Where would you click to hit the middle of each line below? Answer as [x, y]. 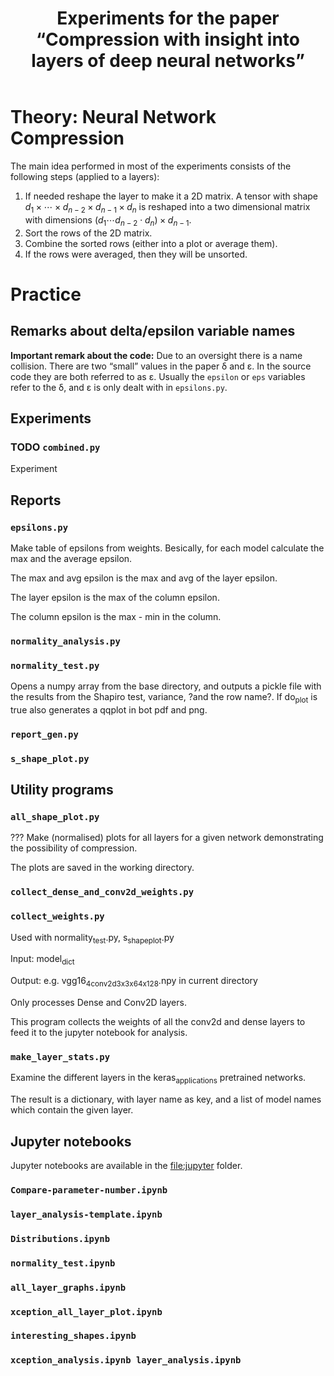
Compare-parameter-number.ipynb [89, 1190]
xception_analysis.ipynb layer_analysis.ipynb [126, 1360]
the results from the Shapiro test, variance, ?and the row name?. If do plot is [164, 698]
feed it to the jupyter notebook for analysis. [99, 1033]
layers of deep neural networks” [168, 61]
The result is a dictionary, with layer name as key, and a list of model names [166, 1099]
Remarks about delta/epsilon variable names [153, 331]
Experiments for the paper [168, 18]
